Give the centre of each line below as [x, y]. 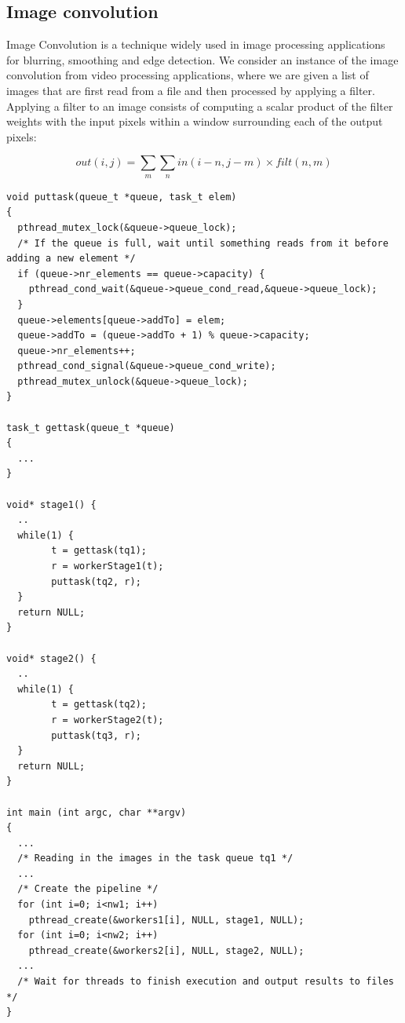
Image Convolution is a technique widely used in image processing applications [196, 44]
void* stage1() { [51, 504]
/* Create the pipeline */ [88, 889]
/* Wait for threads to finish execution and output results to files [206, 982]
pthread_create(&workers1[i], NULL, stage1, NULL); [166, 920]
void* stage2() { [51, 658]
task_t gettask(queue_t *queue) [91, 427]
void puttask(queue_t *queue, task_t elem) [122, 197]
